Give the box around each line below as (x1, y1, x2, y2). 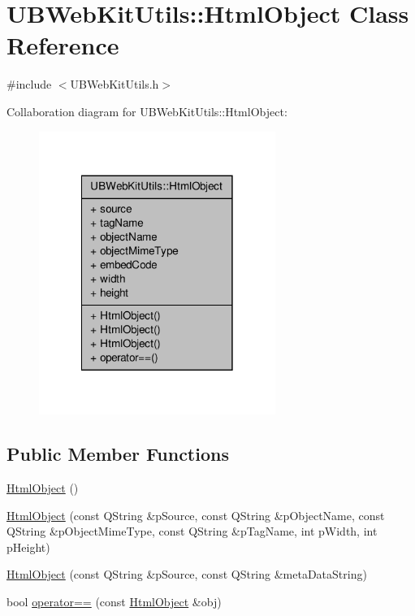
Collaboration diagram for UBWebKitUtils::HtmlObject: (6, 102, 287, 119)
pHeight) (6, 538, 50, 555)
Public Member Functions (6, 441, 229, 466)
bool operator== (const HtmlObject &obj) (6, 593, 222, 610)
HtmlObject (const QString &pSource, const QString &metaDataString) (6, 566, 367, 583)
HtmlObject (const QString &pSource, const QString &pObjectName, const (6, 506, 385, 523)
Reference (6, 28, 119, 62)
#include (6, 76, 52, 93)
